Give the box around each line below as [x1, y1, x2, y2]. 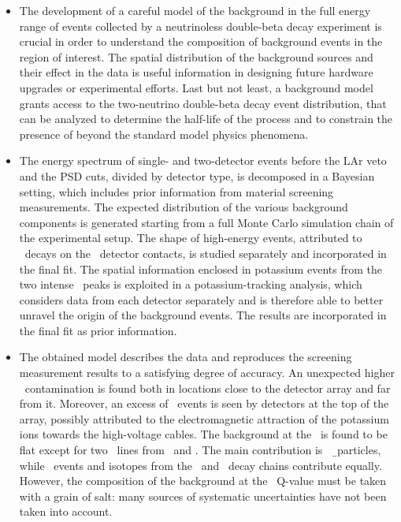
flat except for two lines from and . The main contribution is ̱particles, [19, 442, 381, 458]
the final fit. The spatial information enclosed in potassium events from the [19, 260, 382, 277]
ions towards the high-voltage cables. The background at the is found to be [19, 426, 388, 442]
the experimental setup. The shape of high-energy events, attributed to [19, 229, 362, 246]
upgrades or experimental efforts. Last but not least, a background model [19, 79, 373, 95]
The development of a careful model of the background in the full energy [19, 2, 371, 18]
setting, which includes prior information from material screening [19, 183, 334, 199]
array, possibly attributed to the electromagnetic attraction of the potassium [19, 410, 389, 427]
